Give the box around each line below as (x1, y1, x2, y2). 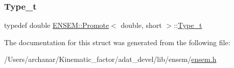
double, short (121, 20, 162, 30)
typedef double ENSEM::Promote (4, 20, 109, 30)
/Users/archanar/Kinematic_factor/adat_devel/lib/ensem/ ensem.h (4, 54, 217, 64)
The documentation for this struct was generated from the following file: (4, 37, 230, 47)
